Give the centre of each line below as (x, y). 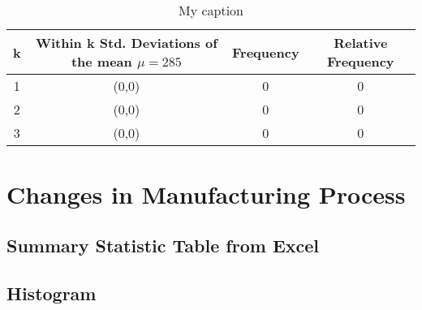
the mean (101, 62)
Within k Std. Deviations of (126, 43)
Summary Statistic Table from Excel (163, 245)
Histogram (52, 293)
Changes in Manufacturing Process (206, 194)
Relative (361, 43)
